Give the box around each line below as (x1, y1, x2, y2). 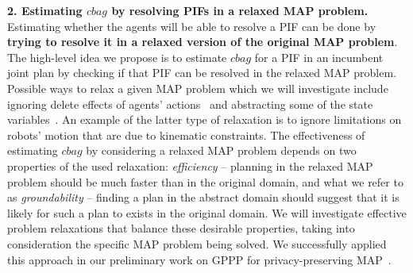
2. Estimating (7, 2, 83, 18)
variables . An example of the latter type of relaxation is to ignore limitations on (7, 111, 402, 128)
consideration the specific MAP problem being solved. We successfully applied (7, 235, 387, 252)
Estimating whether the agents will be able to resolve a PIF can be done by (7, 17, 376, 34)
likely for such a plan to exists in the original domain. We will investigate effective (7, 204, 407, 221)
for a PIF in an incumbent (254, 48, 384, 65)
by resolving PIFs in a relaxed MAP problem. (111, 2, 369, 18)
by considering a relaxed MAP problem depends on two (86, 142, 357, 159)
